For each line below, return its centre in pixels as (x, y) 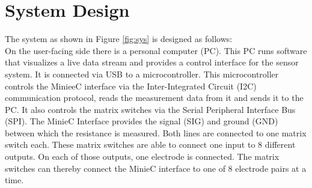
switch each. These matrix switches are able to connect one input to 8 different (150, 144)
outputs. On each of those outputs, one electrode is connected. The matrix (142, 156)
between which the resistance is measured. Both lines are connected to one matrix (156, 132)
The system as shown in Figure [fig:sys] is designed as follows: (119, 39)
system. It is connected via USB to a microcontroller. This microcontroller (142, 74)
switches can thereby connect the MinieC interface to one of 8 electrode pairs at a (156, 168)
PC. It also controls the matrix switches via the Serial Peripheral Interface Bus (150, 109)
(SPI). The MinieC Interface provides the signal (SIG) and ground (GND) (142, 121)
